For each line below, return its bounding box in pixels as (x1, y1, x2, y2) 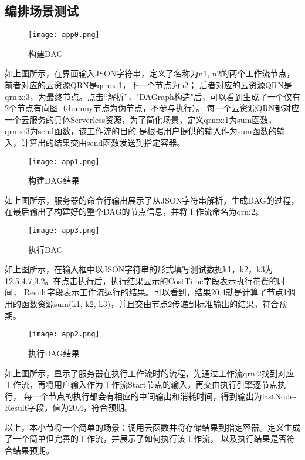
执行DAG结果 (28, 346, 80, 359)
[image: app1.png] (28, 157, 100, 166)
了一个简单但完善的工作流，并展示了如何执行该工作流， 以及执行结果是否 (5, 432, 287, 445)
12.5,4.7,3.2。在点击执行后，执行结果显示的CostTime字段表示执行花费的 (5, 274, 277, 286)
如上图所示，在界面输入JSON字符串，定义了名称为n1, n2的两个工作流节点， (5, 67, 295, 79)
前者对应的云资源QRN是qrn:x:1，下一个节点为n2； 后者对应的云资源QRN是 (5, 79, 292, 91)
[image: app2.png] (28, 330, 100, 339)
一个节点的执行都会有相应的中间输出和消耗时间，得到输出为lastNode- (32, 389, 297, 402)
